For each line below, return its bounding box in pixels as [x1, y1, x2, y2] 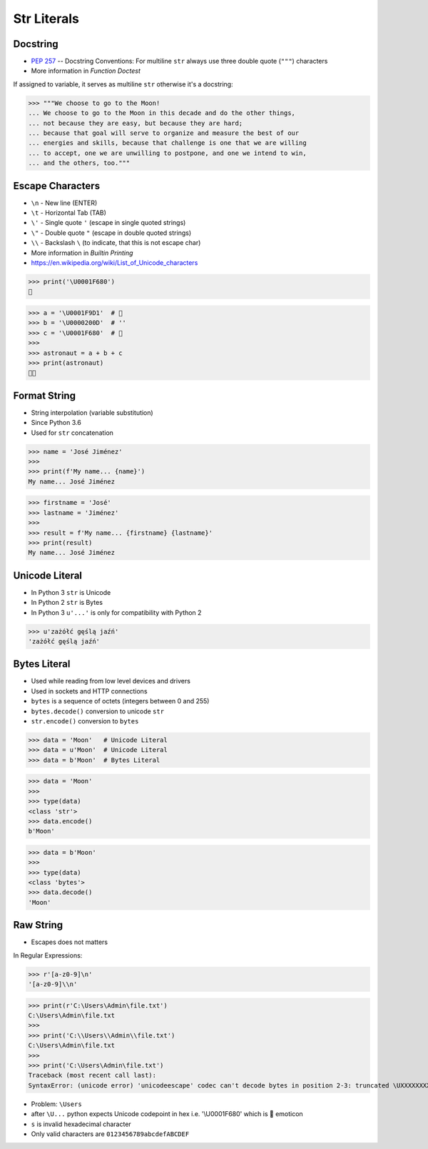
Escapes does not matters [31, 938, 108, 946]
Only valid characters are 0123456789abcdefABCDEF [31, 1129, 190, 1138]
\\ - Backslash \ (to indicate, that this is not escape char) [31, 239, 201, 247]
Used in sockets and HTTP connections [31, 686, 148, 696]
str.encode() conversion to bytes [31, 717, 139, 725]
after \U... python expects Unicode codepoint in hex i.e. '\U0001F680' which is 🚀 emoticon [31, 1110, 303, 1118]
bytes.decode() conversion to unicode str [31, 707, 164, 716]
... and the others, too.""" [28, 159, 131, 167]
